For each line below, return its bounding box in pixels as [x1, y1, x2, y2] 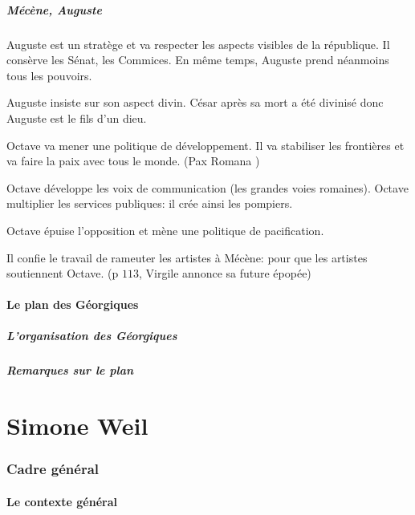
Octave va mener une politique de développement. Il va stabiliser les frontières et [6, 136, 405, 153]
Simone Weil [6, 409, 149, 442]
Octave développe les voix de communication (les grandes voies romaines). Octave [6, 179, 409, 196]
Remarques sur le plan [6, 362, 134, 379]
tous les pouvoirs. [6, 67, 92, 83]
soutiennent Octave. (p [6, 265, 119, 282]
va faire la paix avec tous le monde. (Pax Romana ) [6, 152, 260, 169]
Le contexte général [6, 493, 117, 509]
